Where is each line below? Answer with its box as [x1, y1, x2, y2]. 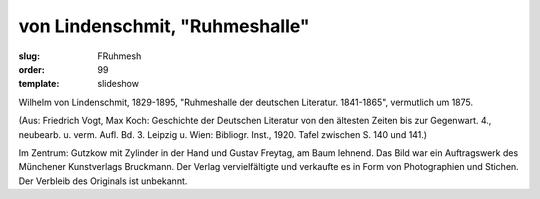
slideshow [97, 78, 140, 90]
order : [18, 63, 45, 75]
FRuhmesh [97, 50, 142, 62]
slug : [18, 50, 40, 62]
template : [18, 78, 60, 90]
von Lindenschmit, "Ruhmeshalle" [18, 15, 310, 37]
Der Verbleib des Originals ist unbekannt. [18, 175, 188, 187]
